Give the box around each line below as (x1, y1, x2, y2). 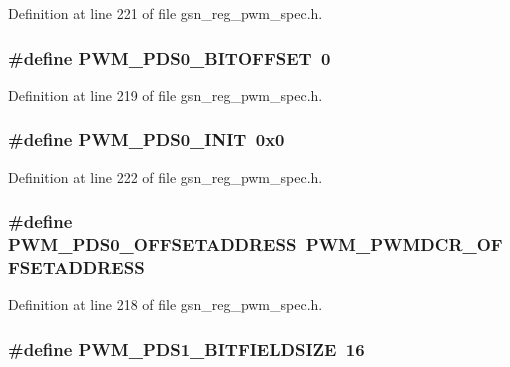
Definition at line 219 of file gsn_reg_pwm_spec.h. (8, 84, 323, 105)
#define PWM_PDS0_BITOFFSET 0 (8, 45, 331, 70)
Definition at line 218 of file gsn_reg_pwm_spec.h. (8, 294, 323, 315)
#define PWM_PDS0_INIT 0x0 (8, 127, 285, 152)
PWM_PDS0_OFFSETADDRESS (8, 232, 297, 257)
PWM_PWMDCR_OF (305, 232, 503, 257)
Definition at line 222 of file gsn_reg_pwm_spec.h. (8, 166, 323, 187)
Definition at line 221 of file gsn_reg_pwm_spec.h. (8, 3, 323, 23)
